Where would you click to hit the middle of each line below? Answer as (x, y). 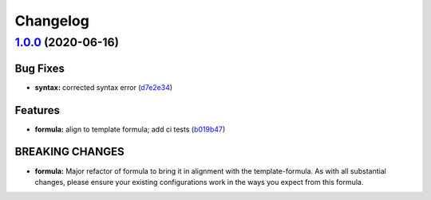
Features (37, 110)
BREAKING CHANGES (70, 152)
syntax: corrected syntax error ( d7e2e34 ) (104, 87)
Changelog (52, 21)
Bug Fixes (40, 68)
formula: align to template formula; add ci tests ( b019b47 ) (130, 129)
